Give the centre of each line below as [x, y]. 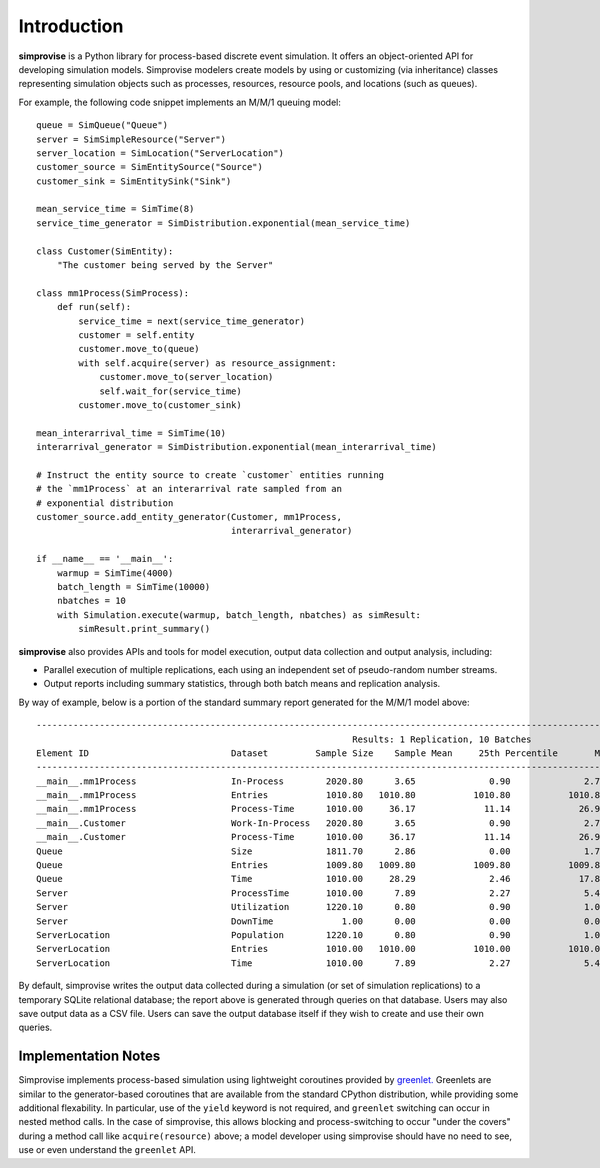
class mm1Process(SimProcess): [113, 293]
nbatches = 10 [91, 601]
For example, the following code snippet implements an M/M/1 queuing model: [180, 102]
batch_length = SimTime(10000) [133, 586]
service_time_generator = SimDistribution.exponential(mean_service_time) [223, 223]
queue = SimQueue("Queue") [102, 125]
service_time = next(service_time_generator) [191, 321]
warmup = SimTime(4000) [115, 573]
